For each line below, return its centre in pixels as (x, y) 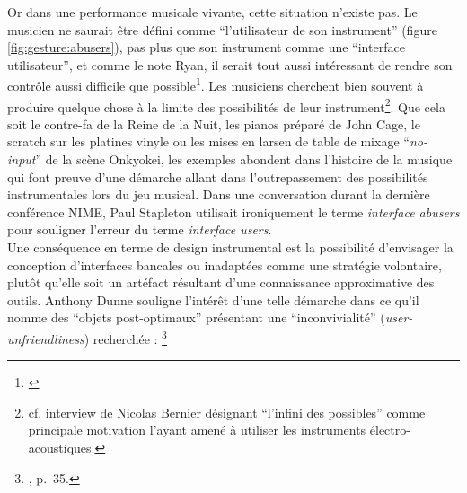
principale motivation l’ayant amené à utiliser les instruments (197, 430)
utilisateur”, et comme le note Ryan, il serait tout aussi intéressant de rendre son (230, 64)
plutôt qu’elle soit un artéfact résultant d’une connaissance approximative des (221, 282)
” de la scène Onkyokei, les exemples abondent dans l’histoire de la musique (244, 159)
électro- (390, 430)
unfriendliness (46, 338)
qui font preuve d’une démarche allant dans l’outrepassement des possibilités (218, 176)
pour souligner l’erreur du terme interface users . (140, 229)
